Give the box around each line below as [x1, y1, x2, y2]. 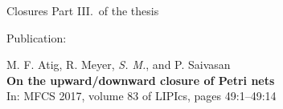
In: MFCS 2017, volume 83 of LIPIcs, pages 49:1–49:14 [6, 87, 277, 104]
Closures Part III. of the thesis [6, 2, 159, 18]
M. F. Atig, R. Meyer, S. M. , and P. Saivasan [6, 56, 231, 73]
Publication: [6, 29, 67, 46]
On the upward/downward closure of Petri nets [6, 71, 275, 88]
